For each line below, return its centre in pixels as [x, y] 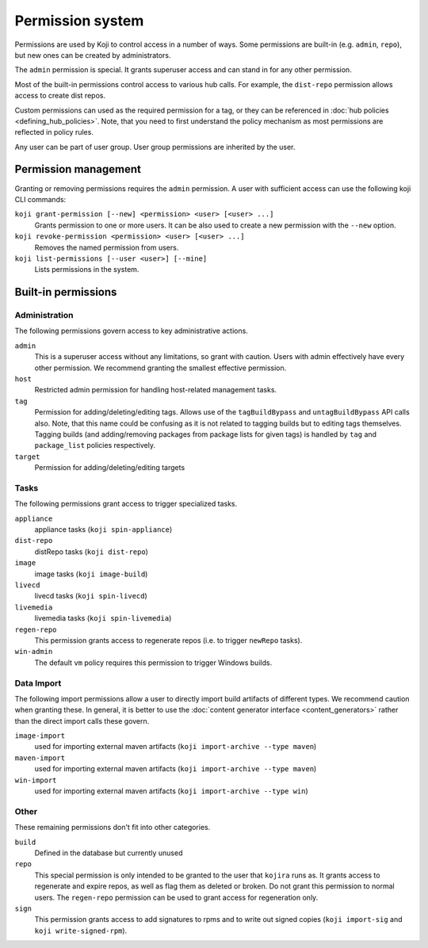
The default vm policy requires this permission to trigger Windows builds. [153, 663]
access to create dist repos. [60, 96]
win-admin [34, 652]
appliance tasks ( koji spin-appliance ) [103, 529]
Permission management [78, 169]
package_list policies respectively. [95, 445]
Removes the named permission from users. [107, 247]
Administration [44, 315]
